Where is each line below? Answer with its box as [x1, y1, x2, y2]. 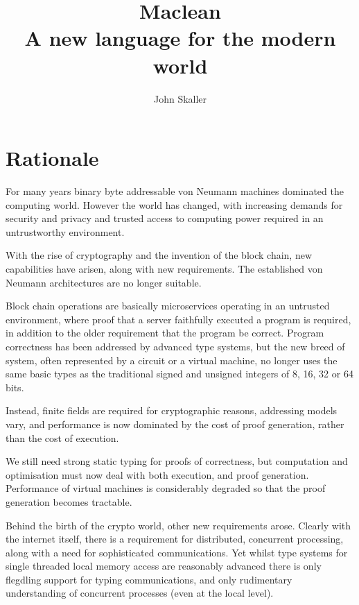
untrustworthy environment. [6, 224, 125, 239]
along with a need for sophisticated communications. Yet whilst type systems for [6, 545, 348, 559]
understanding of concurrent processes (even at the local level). [6, 586, 274, 600]
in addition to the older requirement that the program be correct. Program [6, 325, 324, 340]
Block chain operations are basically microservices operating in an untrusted [6, 298, 330, 313]
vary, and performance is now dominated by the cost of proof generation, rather [6, 416, 344, 431]
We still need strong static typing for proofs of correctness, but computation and [6, 454, 348, 468]
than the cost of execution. [6, 430, 119, 445]
